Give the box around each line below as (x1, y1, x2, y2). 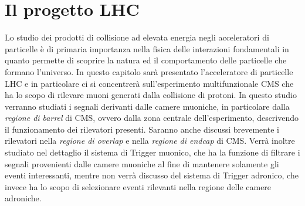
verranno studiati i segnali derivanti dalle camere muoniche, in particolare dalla (5, 100, 290, 112)
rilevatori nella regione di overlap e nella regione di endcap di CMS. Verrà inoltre (5, 134, 295, 147)
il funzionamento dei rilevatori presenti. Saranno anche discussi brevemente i (5, 123, 279, 135)
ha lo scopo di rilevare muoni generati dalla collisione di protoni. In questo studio (5, 89, 297, 101)
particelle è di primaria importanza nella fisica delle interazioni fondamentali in (5, 42, 289, 55)
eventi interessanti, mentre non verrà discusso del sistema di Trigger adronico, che (5, 169, 299, 181)
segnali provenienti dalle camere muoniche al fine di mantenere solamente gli (5, 157, 279, 170)
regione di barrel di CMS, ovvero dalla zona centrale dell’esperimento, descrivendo (5, 112, 299, 124)
